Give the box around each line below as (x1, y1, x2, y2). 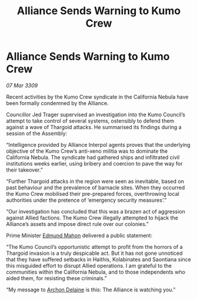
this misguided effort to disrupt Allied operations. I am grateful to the (6, 262, 172, 269)
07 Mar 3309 (6, 81, 38, 89)
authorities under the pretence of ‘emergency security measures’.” (6, 196, 167, 203)
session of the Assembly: (6, 130, 68, 137)
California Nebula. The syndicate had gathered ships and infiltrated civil (6, 153, 180, 160)
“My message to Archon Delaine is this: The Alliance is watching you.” (6, 286, 176, 293)
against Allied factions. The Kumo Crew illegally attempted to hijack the (6, 214, 178, 221)
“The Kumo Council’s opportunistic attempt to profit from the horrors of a (6, 243, 183, 250)
